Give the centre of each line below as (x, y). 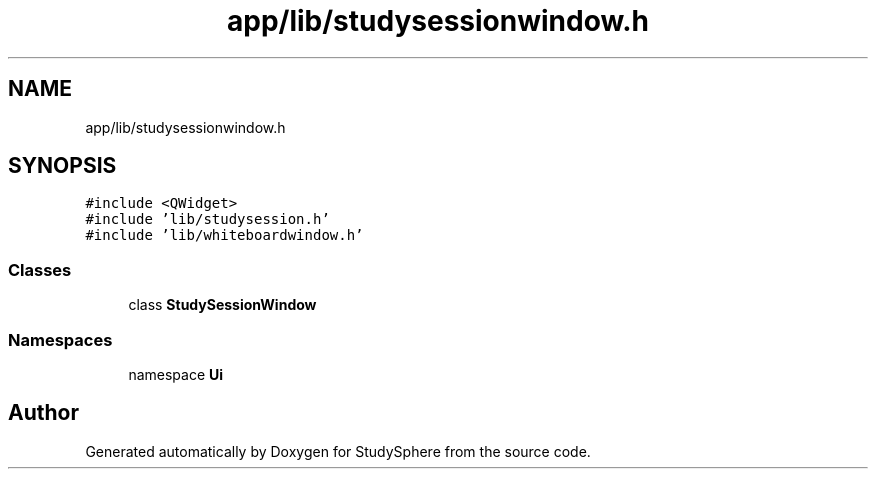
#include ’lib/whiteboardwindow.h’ (224, 235)
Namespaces (60, 339)
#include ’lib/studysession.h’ (207, 219)
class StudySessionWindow (222, 305)
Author (43, 413)
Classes (40, 269)
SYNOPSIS (62, 166)
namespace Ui (176, 374)
